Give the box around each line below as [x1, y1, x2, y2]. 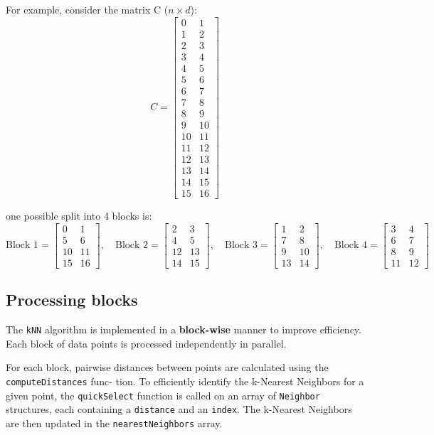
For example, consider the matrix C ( [6, 2, 169, 16]
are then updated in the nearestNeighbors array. [6, 415, 223, 430]
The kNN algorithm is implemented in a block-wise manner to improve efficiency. [6, 322, 361, 337]
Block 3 [224, 240, 258, 251]
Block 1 [6, 240, 39, 251]
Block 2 [115, 240, 149, 251]
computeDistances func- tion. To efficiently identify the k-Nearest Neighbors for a [6, 373, 364, 388]
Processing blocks [6, 289, 138, 311]
